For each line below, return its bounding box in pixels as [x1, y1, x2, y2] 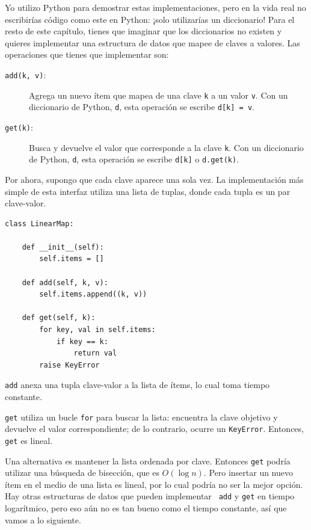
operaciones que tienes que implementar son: [5, 48, 169, 61]
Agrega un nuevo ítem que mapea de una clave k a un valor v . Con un [29, 88, 288, 101]
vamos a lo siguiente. [5, 513, 81, 526]
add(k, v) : [5, 68, 46, 81]
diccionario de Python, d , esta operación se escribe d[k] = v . [29, 100, 254, 113]
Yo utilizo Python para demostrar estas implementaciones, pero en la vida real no [5, 1, 306, 13]
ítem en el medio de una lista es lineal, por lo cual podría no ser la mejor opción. [5, 478, 303, 490]
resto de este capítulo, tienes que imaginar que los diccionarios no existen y [5, 25, 282, 37]
